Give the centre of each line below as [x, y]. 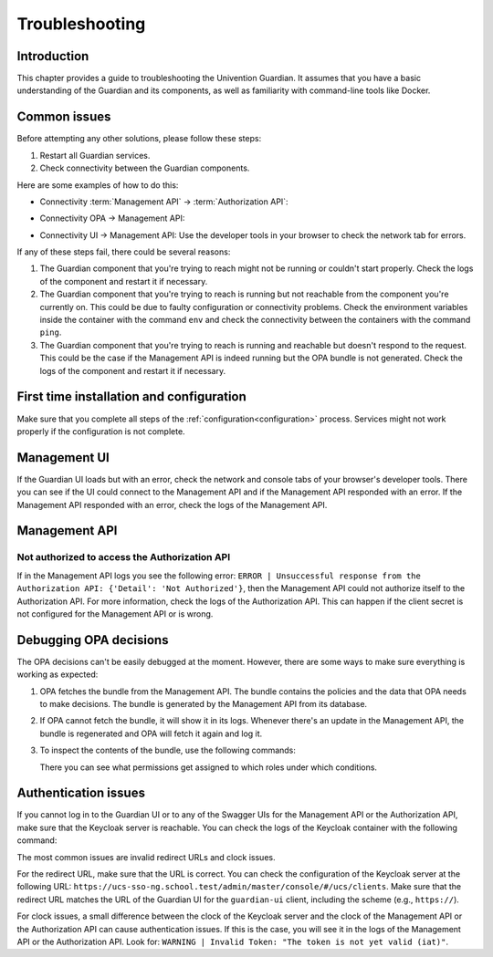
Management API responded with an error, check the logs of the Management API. [172, 505]
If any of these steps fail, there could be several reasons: [124, 252]
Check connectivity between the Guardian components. [145, 168]
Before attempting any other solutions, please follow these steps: [139, 139]
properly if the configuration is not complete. [101, 431]
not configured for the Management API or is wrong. [115, 614]
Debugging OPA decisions [93, 640]
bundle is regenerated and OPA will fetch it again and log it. [151, 733]
